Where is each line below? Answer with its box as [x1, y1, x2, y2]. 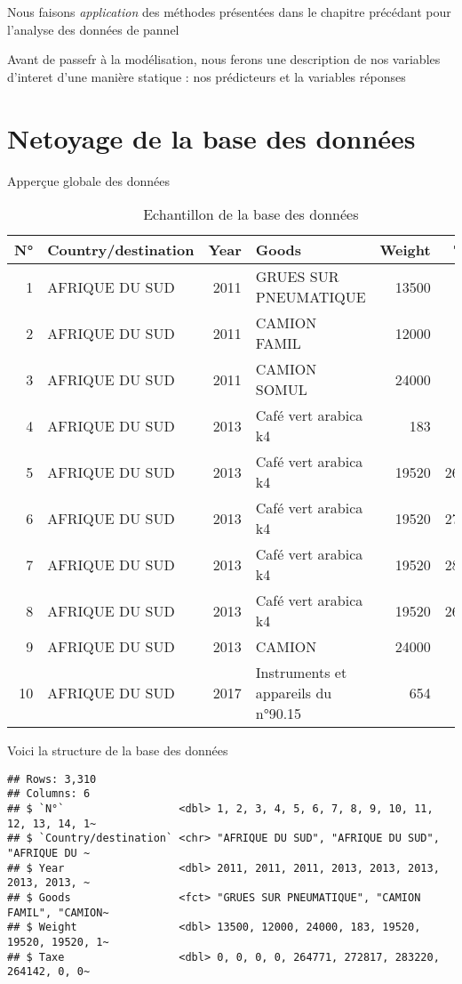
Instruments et [255, 662, 347, 683]
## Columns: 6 [7, 787, 91, 801]
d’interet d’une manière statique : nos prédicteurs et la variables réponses [7, 67, 406, 85]
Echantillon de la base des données [143, 204, 359, 225]
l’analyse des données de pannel [7, 20, 179, 38]
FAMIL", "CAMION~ [7, 906, 109, 919]
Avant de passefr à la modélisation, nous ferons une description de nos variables [7, 50, 441, 69]
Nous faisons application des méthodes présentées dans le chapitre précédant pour [7, 3, 451, 20]
